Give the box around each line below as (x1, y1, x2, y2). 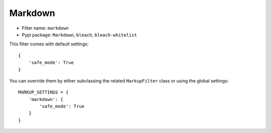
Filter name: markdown (22, 25, 69, 31)
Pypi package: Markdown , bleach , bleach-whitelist (22, 31, 138, 37)
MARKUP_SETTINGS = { (18, 89, 69, 95)
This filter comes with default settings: (9, 41, 89, 47)
